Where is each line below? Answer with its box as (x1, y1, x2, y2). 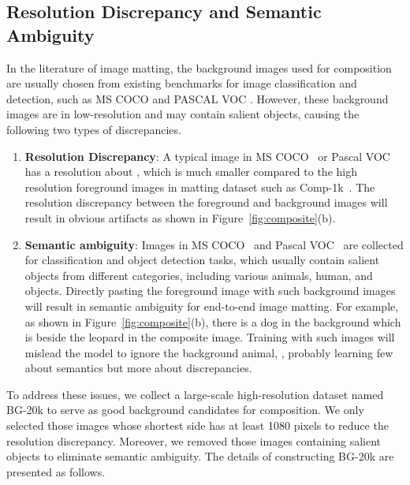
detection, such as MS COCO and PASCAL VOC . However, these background (6, 90, 389, 106)
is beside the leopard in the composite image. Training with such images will (24, 329, 395, 345)
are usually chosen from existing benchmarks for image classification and (6, 75, 357, 91)
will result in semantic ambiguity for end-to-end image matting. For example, (24, 297, 399, 314)
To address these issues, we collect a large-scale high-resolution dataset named (6, 386, 384, 402)
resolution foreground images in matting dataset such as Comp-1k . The (24, 178, 375, 195)
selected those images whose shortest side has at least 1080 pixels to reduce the (6, 417, 389, 434)
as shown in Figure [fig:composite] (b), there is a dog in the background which (24, 313, 401, 330)
